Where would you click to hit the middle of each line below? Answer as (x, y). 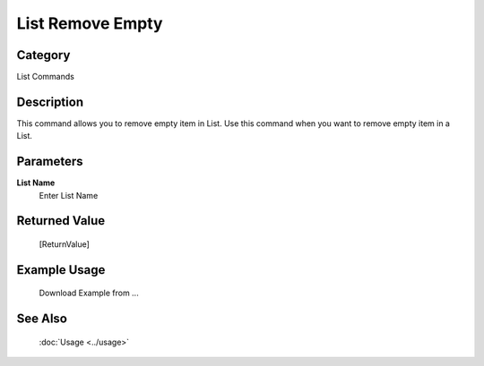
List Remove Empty (90, 23)
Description (50, 102)
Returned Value (61, 221)
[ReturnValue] (64, 244)
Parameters (50, 162)
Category (43, 55)
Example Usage (61, 270)
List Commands (46, 77)
